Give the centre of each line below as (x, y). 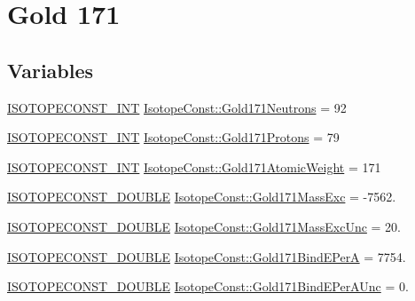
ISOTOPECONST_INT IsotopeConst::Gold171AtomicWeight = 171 (194, 166)
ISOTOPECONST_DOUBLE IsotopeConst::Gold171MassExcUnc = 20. (204, 226)
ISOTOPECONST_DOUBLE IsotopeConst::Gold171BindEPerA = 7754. (207, 256)
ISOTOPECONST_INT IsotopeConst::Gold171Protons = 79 (173, 137)
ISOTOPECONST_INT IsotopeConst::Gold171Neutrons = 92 (177, 107)
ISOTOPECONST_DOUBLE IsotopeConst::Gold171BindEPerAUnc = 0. (208, 286)
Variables (51, 70)
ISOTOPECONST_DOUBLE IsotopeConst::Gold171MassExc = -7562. (202, 197)
